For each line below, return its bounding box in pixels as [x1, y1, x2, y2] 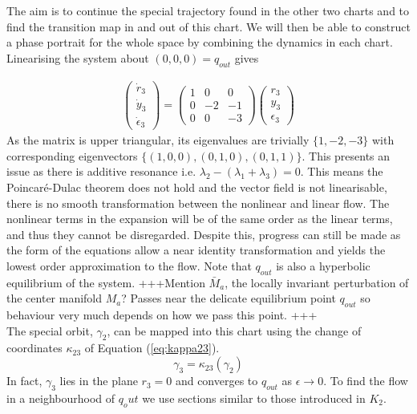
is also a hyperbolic [276, 257, 370, 274]
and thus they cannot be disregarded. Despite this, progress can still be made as [6, 225, 401, 242]
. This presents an [302, 147, 391, 164]
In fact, [6, 372, 43, 389]
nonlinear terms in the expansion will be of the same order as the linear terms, [6, 210, 393, 227]
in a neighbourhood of [6, 389, 115, 406]
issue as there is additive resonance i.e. [6, 163, 196, 180]
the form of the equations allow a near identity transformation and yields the [6, 241, 386, 258]
